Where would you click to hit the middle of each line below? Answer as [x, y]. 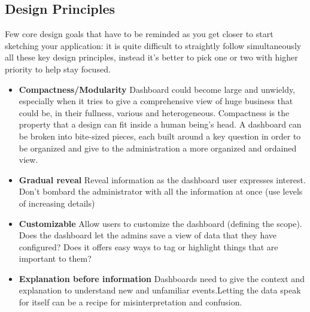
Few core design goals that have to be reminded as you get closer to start [139, 34]
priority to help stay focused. [58, 69]
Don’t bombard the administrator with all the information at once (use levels [161, 191]
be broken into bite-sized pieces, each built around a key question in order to [160, 136]
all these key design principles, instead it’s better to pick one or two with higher [151, 57]
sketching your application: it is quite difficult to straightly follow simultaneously [153, 45]
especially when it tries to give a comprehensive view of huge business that [156, 101]
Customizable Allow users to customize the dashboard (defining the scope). [160, 223]
